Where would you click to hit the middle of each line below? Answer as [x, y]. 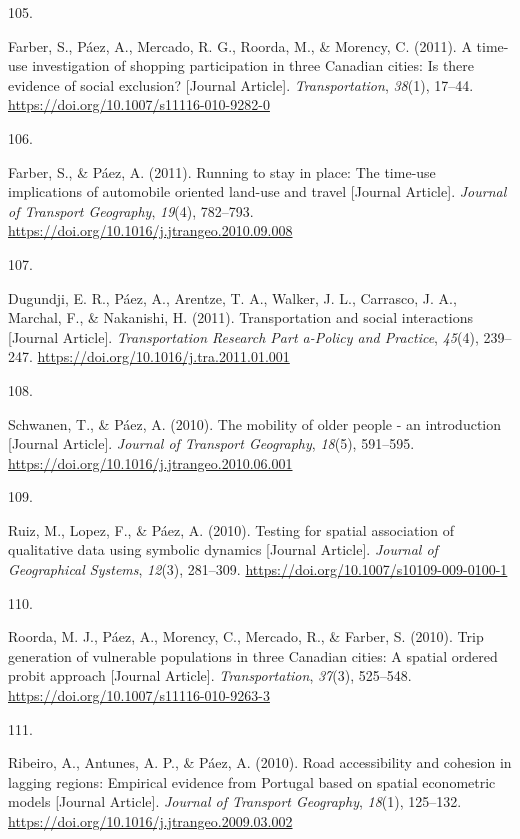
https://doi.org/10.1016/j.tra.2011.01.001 [163, 356]
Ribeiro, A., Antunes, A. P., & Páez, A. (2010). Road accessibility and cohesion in [260, 762]
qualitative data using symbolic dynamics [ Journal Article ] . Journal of [223, 549]
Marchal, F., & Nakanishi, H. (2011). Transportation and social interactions [241, 317]
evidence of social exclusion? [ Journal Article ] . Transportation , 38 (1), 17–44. [241, 84]
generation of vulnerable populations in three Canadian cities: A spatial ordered [253, 655]
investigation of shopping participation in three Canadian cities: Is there [253, 65]
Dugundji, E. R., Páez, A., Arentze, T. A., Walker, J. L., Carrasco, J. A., [232, 297]
